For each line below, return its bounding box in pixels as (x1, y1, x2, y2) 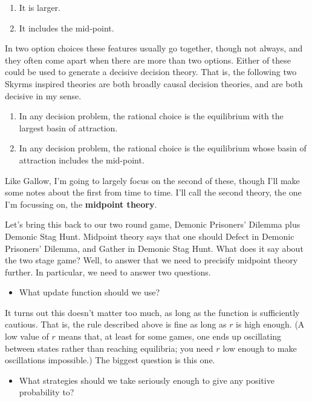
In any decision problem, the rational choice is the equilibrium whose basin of (19, 142, 307, 154)
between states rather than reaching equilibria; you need (5, 341, 213, 354)
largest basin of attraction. (19, 121, 118, 134)
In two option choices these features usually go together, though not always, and (5, 42, 303, 54)
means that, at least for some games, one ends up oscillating (58, 330, 282, 343)
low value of (5, 330, 49, 343)
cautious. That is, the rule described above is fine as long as (5, 318, 227, 331)
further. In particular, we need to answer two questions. (5, 265, 211, 278)
